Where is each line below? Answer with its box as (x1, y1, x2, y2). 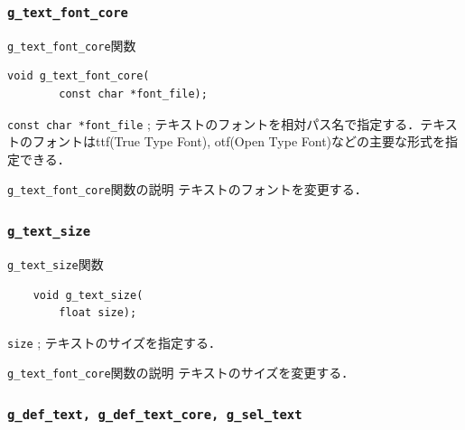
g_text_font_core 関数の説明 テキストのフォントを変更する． (7, 180, 367, 199)
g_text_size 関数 (7, 254, 104, 273)
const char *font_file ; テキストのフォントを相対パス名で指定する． (7, 114, 421, 133)
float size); (59, 306, 137, 320)
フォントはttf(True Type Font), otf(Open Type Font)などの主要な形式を (32, 132, 446, 151)
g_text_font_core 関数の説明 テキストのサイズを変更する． (7, 363, 355, 382)
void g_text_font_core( (7, 70, 150, 83)
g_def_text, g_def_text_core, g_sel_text (7, 407, 302, 422)
